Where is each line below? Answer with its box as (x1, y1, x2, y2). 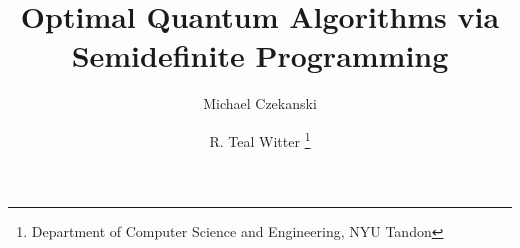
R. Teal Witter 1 (209, 127, 311, 151)
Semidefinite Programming (71, 35, 449, 76)
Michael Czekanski (203, 93, 317, 114)
